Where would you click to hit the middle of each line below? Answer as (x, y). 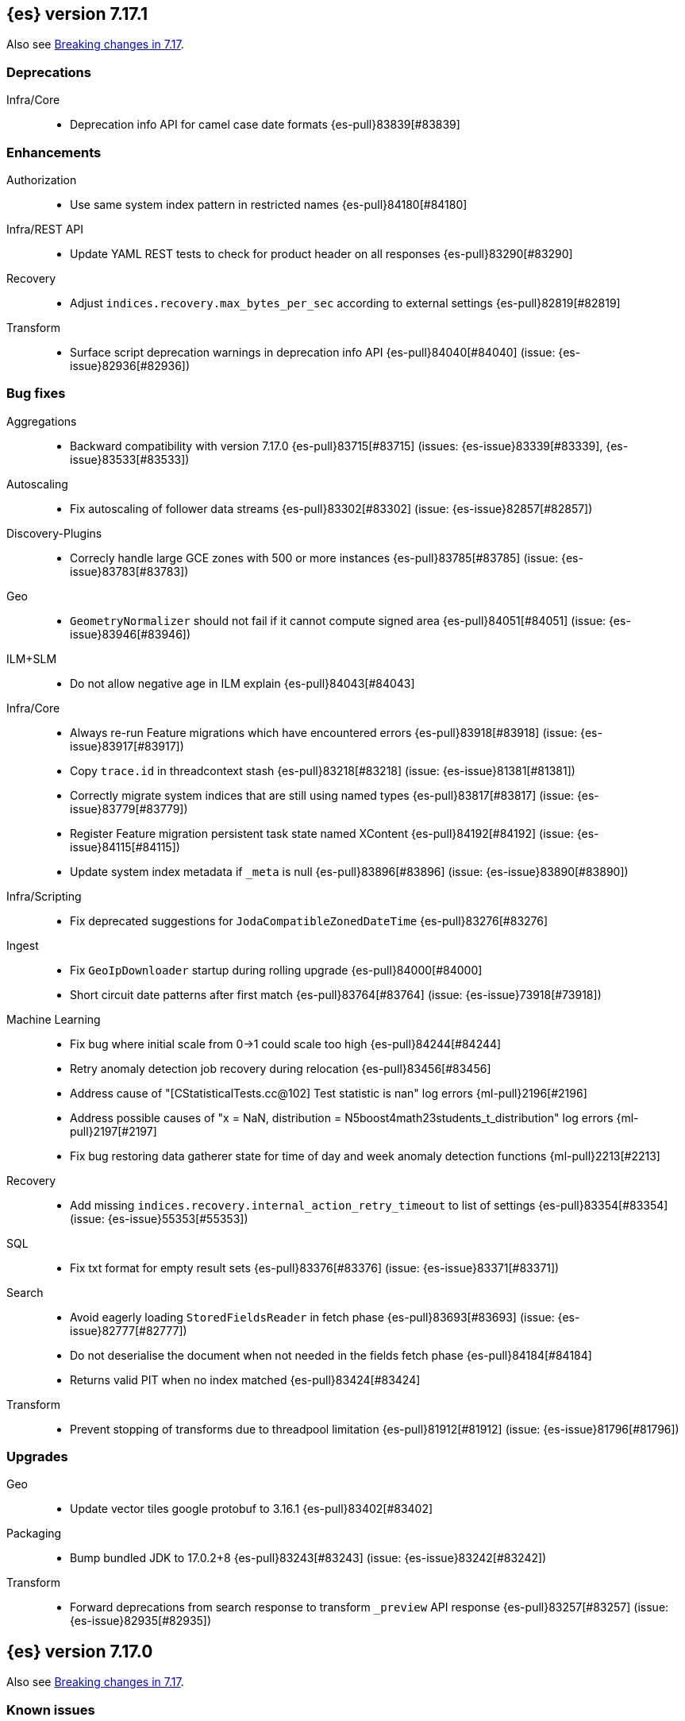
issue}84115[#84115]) (125, 847)
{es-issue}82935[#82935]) (141, 1621)
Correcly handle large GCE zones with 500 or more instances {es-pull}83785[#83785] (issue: (314, 558)
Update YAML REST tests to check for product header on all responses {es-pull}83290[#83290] (321, 253)
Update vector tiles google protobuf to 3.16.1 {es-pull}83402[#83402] (252, 1509)
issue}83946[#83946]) (131, 634)
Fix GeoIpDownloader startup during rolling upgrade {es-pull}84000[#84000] (276, 970)
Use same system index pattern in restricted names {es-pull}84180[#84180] (269, 204)
